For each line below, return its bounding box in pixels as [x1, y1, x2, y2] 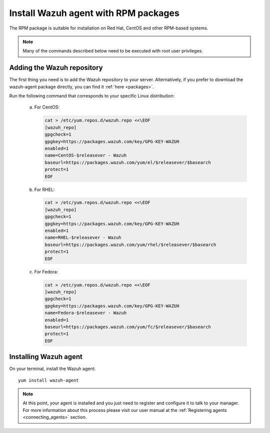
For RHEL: [34, 186, 55, 192]
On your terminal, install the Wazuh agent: [9, 365, 96, 372]
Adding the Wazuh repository [9, 63, 103, 72]
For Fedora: [34, 268, 58, 274]
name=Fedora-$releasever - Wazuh [44, 310, 127, 316]
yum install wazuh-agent [18, 377, 79, 383]
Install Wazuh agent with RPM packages [9, 7, 179, 18]
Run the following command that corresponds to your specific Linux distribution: [9, 93, 175, 99]
